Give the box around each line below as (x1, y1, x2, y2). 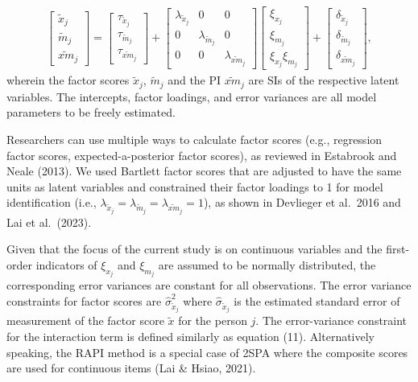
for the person (178, 312, 247, 329)
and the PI (168, 72, 221, 88)
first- (386, 240, 410, 257)
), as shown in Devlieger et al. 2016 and (203, 194, 401, 211)
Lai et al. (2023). (6, 213, 92, 230)
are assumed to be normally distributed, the (158, 257, 376, 273)
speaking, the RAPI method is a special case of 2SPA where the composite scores (6, 343, 408, 360)
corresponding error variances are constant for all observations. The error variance (6, 277, 412, 294)
